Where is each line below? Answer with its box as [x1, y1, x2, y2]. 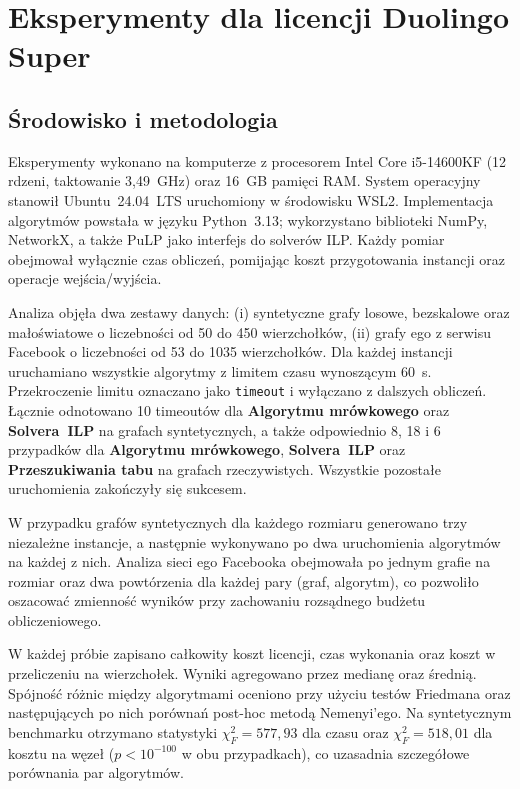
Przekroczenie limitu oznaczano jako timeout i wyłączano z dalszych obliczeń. [8, 380, 487, 401]
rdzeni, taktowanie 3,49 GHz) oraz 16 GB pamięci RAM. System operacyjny [8, 170, 481, 191]
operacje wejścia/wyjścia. [8, 268, 162, 289]
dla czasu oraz [302, 721, 389, 742]
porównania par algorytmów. [8, 762, 184, 783]
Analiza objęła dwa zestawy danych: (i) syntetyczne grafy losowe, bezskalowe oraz [8, 301, 510, 322]
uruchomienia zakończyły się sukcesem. [8, 478, 247, 499]
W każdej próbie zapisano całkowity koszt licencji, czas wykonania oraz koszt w [8, 643, 496, 664]
